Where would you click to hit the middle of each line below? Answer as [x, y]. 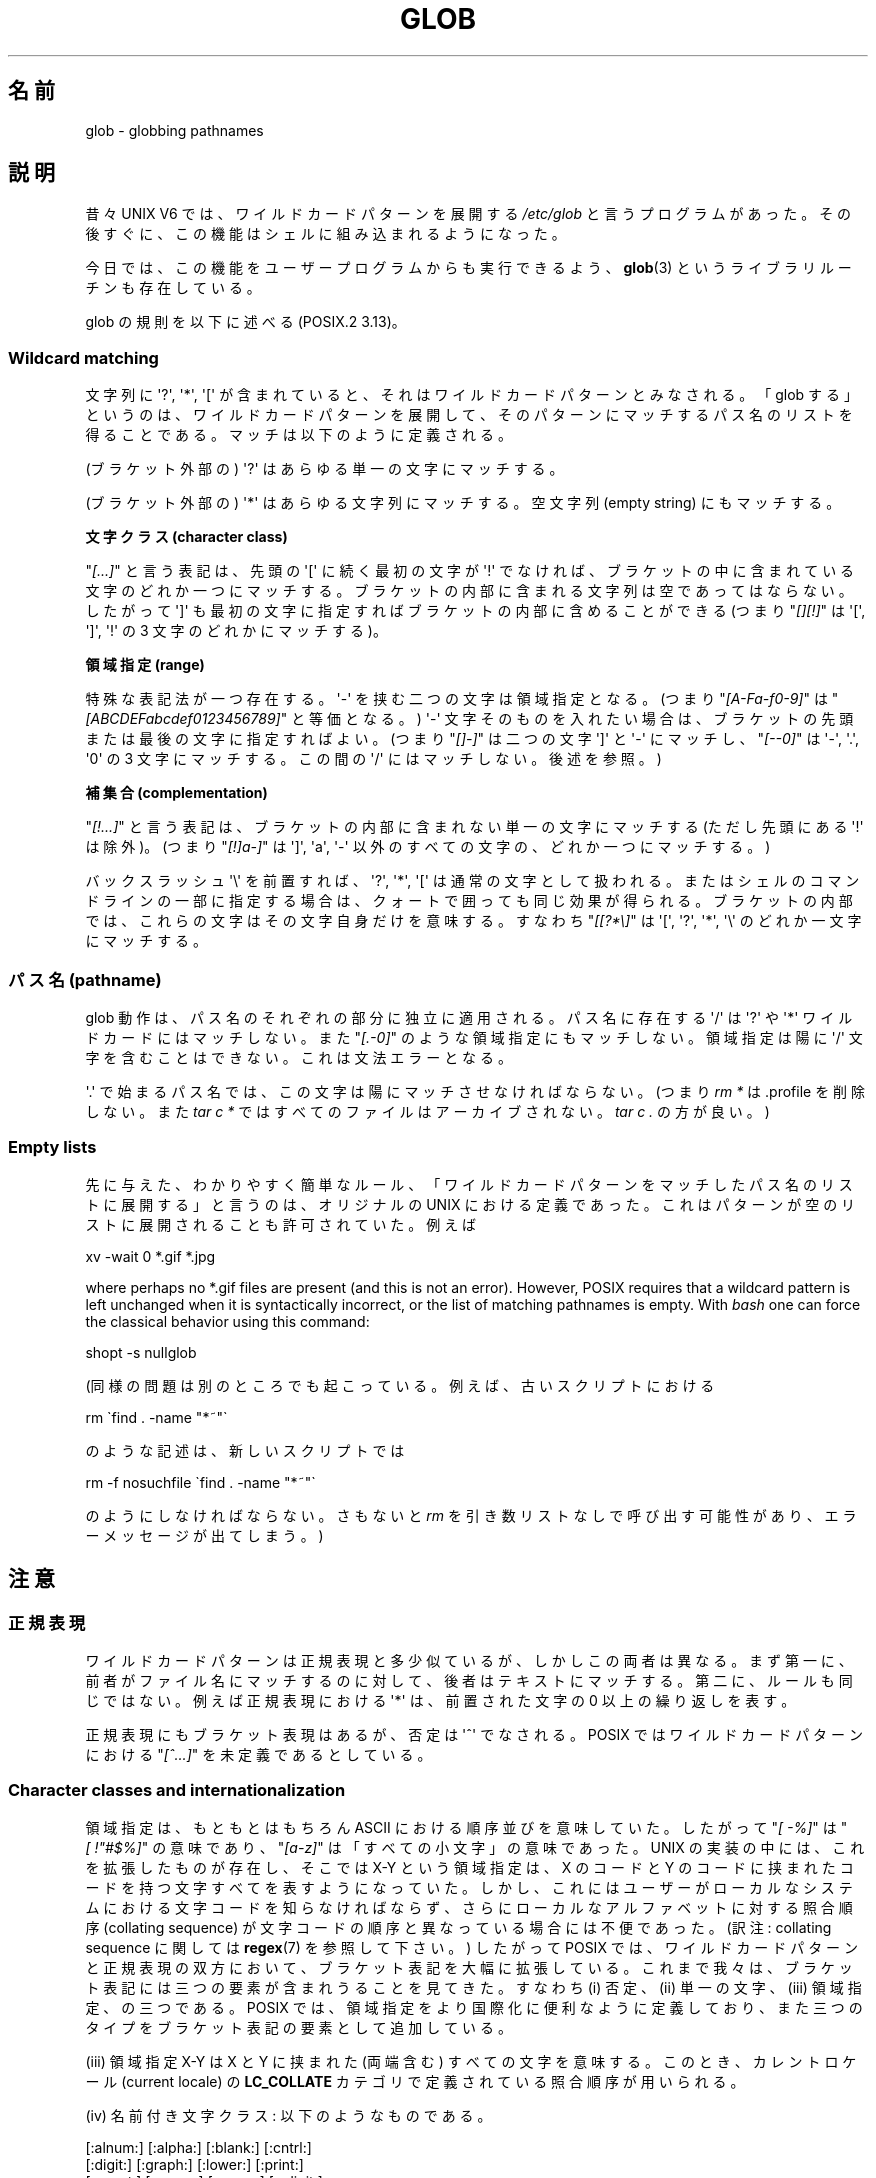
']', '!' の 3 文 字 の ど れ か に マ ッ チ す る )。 [236, 631]
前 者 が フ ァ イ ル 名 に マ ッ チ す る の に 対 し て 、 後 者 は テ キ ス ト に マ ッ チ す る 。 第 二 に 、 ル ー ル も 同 [469, 1680]
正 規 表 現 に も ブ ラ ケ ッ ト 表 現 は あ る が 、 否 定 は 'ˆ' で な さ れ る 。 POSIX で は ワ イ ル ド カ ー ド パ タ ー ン [474, 1734]
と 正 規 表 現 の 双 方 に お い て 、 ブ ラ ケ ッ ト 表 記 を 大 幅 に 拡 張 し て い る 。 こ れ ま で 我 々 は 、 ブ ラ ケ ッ [469, 1967]
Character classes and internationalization [177, 1790]
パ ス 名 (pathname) [85, 979]
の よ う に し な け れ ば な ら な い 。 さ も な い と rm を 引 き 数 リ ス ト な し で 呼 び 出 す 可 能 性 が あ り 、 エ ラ [471, 1515]
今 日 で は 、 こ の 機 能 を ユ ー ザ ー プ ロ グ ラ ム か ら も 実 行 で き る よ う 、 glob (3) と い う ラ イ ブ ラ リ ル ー [468, 268]
